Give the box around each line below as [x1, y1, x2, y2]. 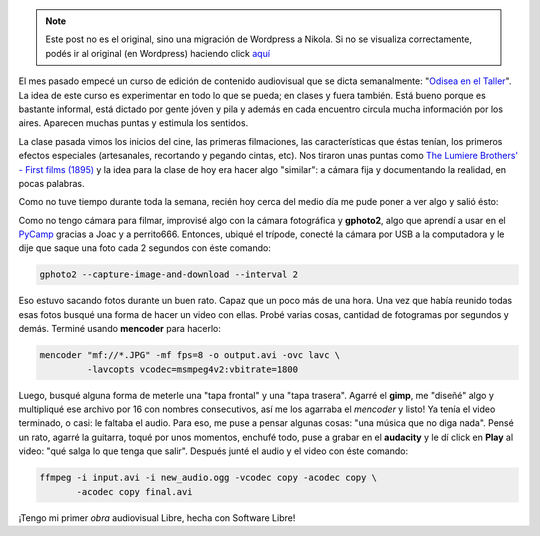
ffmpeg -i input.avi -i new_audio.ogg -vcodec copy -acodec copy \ [39, 472, 378, 484]
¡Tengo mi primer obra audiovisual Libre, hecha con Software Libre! [18, 511, 296, 524]
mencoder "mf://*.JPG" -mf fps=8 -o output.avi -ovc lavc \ [39, 350, 341, 361]
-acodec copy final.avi [76, 486, 194, 497]
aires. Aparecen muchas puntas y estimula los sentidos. [18, 117, 249, 129]
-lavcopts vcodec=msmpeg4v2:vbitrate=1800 [86, 363, 299, 375]
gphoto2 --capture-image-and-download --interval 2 [39, 269, 299, 280]
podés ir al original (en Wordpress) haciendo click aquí [45, 47, 270, 59]
